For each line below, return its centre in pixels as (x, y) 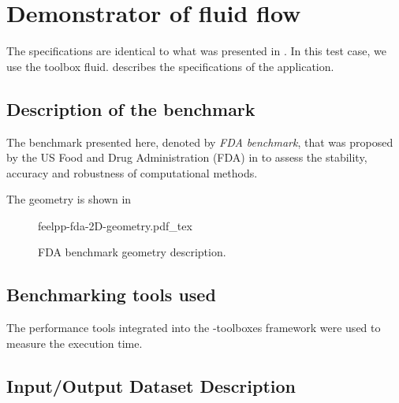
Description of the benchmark (131, 108)
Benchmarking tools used (111, 295)
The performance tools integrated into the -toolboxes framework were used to (194, 328)
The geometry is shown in (69, 199)
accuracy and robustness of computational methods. (132, 172)
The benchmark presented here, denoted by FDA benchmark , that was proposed (200, 142)
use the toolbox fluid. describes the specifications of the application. (170, 66)
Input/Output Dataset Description (151, 385)
